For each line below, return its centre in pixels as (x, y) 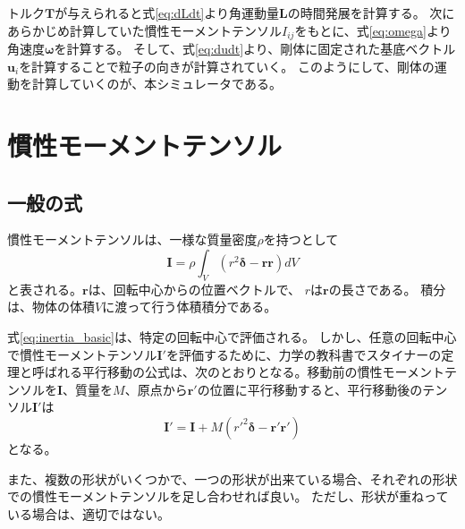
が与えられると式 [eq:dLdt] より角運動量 (167, 13)
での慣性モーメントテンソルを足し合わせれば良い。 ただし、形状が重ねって (228, 496)
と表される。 (45, 289)
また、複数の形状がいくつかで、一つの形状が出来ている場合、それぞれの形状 (232, 478)
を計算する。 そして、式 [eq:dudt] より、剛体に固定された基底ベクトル (255, 49)
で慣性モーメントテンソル (82, 354)
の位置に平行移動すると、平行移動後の (310, 389)
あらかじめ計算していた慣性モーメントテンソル (145, 30)
